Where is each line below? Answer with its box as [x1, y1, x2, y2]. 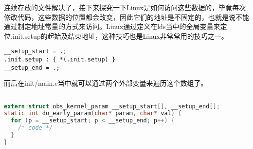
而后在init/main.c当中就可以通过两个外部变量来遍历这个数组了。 [4, 78, 208, 88]
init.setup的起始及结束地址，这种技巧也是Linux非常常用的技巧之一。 [12, 30, 228, 41]
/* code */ [18, 124, 53, 132]
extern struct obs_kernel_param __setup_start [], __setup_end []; [4, 103, 220, 110]
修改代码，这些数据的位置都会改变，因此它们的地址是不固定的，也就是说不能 [4, 12, 249, 22]
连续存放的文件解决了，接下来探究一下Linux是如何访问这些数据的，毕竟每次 [4, 2, 246, 12]
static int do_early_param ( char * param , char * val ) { [4, 110, 182, 117]
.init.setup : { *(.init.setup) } [4, 56, 116, 63]
